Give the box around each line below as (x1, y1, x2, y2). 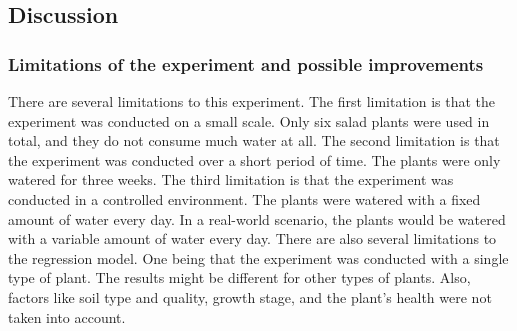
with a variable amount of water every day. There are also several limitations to (8, 228, 497, 249)
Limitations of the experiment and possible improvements (8, 51, 484, 76)
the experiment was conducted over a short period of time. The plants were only (8, 149, 501, 170)
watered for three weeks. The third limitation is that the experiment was (8, 169, 454, 190)
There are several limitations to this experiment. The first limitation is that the (8, 91, 496, 111)
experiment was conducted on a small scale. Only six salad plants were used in (8, 110, 490, 131)
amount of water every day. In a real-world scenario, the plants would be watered (8, 208, 506, 229)
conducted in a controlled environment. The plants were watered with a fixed (8, 188, 481, 209)
